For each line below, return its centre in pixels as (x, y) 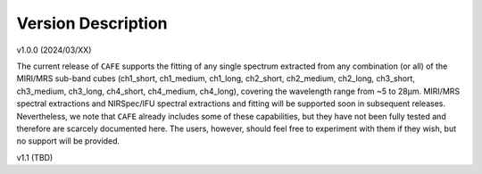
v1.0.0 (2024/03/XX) (54, 50)
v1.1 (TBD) (35, 157)
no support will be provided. (68, 141)
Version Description (92, 23)
